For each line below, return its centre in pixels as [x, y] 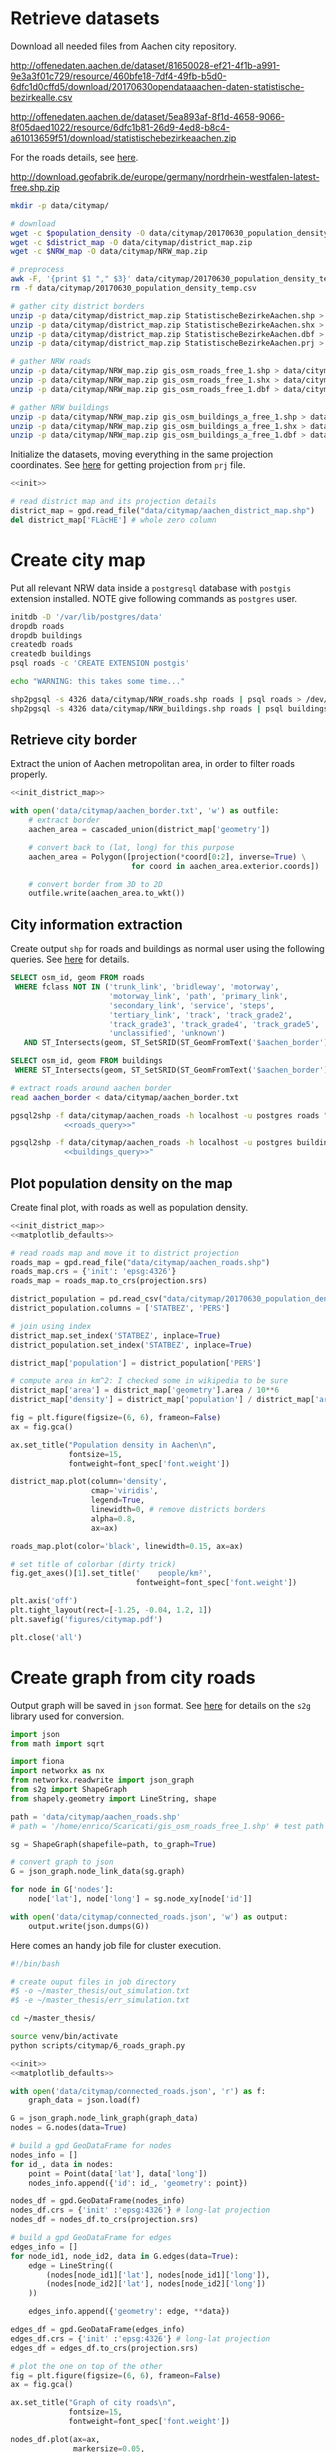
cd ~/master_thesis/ [53, 2018]
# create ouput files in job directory [93, 1982]
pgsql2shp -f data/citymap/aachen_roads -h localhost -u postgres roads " [169, 1115]
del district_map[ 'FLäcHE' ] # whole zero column [113, 520]
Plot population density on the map [121, 1183]
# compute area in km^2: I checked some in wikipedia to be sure [149, 1381]
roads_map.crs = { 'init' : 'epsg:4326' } [93, 1272]
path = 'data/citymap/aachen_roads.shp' [96, 1817]
